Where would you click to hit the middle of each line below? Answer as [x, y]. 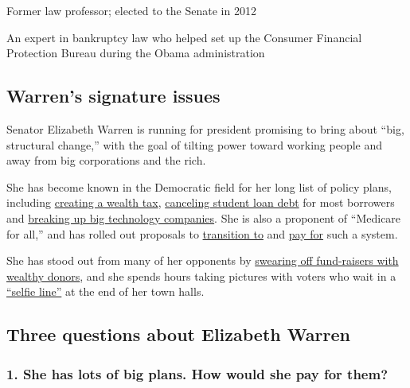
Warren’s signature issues [113, 96]
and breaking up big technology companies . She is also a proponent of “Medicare [204, 217]
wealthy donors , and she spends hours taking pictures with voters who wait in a [201, 275]
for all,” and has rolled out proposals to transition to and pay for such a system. [202, 233]
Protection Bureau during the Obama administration [136, 53]
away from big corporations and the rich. [106, 160]
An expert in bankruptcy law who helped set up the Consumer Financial [184, 37]
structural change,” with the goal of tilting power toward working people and [195, 144]
